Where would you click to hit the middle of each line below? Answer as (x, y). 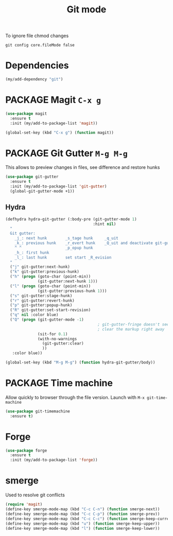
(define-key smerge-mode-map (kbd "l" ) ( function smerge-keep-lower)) (83, 528)
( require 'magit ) (24, 505)
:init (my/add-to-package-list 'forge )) (54, 460)
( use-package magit (26, 114)
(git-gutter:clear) (63, 343)
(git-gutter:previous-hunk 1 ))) (72, 291)
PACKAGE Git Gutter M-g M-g (66, 153)
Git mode (86, 10)
